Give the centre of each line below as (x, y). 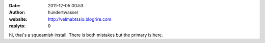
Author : (17, 13)
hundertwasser (63, 13)
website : (18, 19)
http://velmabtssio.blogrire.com (79, 19)
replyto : (17, 26)
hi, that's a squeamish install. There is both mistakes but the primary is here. (86, 35)
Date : (15, 6)
